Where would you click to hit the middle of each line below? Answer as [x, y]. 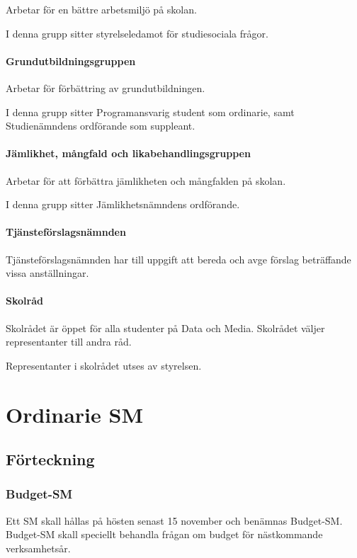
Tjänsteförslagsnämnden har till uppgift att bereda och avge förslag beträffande [178, 259]
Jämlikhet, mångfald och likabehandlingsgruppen [128, 153]
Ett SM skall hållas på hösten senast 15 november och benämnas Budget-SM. [174, 520]
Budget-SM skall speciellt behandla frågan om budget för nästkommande [164, 534]
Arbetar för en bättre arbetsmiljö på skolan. [101, 9]
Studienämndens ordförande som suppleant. [101, 126]
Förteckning [50, 459]
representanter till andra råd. [69, 342]
